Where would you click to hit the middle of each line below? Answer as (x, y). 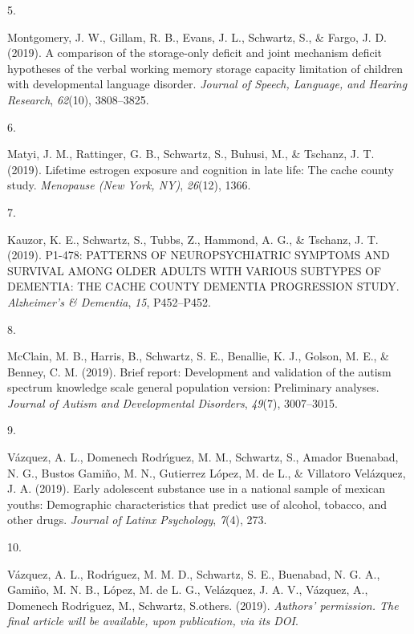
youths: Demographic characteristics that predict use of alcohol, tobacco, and (197, 504)
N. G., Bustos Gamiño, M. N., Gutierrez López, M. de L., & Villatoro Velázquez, (207, 472)
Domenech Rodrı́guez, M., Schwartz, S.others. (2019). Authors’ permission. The (203, 605)
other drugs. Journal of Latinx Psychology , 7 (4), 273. (137, 520)
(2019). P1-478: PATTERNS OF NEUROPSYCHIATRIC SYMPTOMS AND (199, 255)
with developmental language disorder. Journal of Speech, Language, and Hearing (207, 84)
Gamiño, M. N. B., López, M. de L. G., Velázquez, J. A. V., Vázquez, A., (188, 589)
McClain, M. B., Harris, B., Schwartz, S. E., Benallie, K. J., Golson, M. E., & (199, 356)
